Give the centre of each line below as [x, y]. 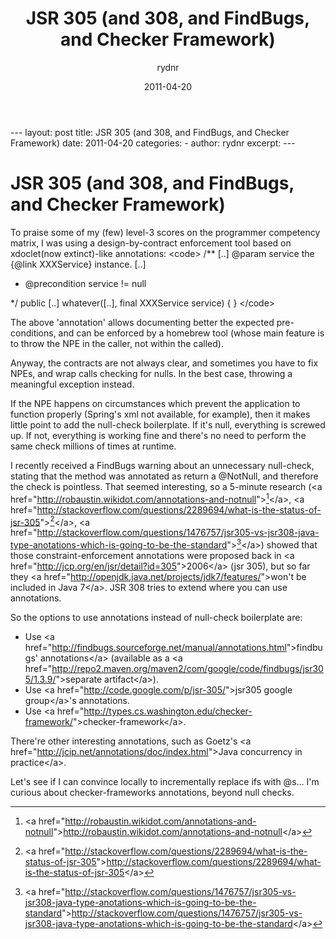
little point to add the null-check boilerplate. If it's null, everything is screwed [168, 424]
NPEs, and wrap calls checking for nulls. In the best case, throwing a [151, 373]
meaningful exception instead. [72, 384]
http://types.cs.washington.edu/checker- [168, 711]
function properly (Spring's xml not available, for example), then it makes [160, 414]
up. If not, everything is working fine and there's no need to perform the [158, 435]
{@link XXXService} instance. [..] [78, 264]
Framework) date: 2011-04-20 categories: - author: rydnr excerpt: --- [153, 143]
